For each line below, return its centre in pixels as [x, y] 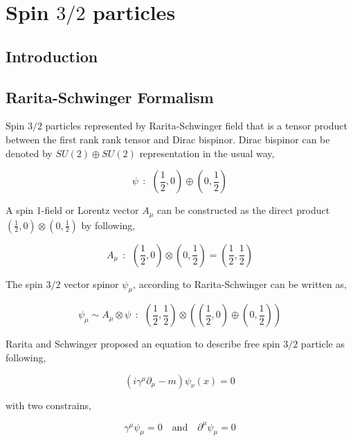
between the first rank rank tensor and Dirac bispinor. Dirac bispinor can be [168, 139]
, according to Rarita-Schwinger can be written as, [240, 283]
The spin [24, 283]
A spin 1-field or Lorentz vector [72, 210]
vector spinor [91, 283]
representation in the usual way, [207, 153]
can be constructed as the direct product [244, 210]
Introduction [52, 56]
